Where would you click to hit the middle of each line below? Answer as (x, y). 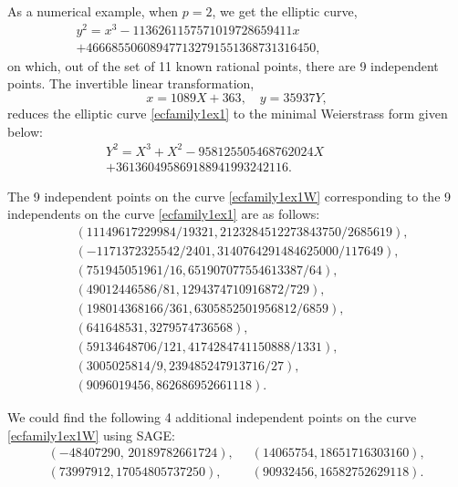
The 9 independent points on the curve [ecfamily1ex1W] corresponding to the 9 (229, 196)
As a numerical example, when (93, 11)
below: (25, 131)
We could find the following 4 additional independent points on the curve (212, 417)
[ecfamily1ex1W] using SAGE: (91, 435)
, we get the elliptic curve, (285, 11)
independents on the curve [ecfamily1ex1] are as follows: (164, 214)
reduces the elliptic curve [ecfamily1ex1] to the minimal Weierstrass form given (228, 113)
